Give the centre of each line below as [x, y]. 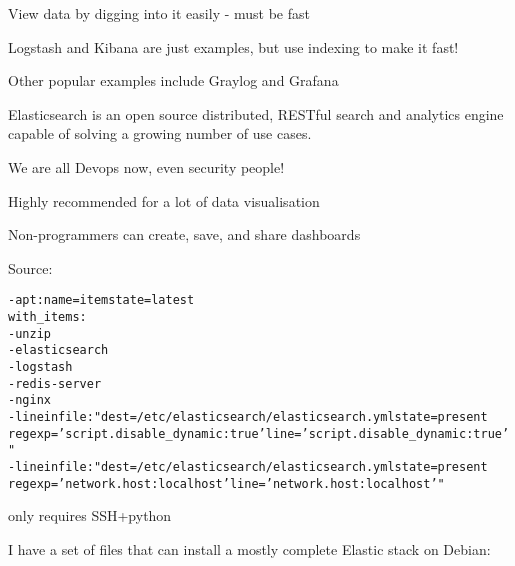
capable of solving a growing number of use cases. [160, 133]
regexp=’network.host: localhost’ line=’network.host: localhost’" [226, 483]
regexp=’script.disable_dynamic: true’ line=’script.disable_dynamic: [241, 433]
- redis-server [55, 383]
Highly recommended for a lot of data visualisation [164, 200]
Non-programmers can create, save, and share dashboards [184, 234]
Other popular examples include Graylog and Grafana [173, 80]
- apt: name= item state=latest [101, 300]
